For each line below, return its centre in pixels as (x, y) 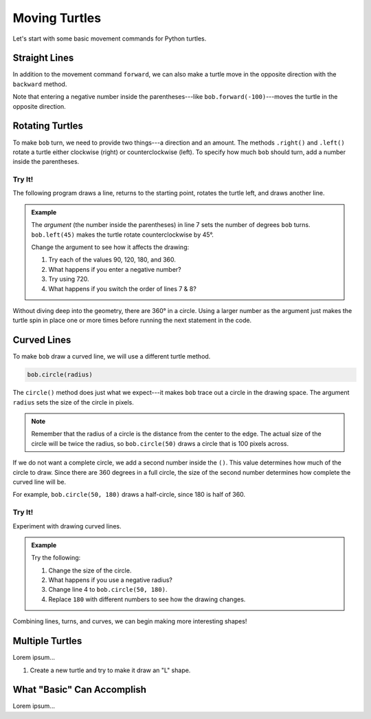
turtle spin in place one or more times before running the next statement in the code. (132, 321)
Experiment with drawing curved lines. (67, 526)
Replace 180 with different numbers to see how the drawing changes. (147, 599)
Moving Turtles (57, 18)
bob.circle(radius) (60, 375)
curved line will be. (40, 482)
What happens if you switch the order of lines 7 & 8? (123, 288)
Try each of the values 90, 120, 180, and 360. (112, 260)
